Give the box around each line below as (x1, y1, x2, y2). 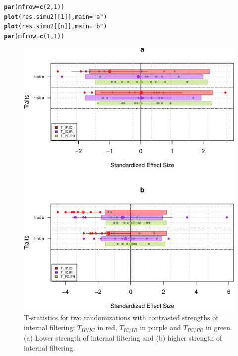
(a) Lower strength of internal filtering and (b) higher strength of (24, 333, 222, 343)
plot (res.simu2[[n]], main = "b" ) (4, 23, 107, 30)
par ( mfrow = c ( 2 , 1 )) (4, 3, 64, 10)
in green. (206, 322, 233, 332)
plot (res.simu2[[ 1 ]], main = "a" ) (4, 13, 107, 20)
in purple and (140, 322, 181, 332)
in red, (97, 322, 118, 332)
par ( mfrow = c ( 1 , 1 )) (4, 32, 64, 40)
